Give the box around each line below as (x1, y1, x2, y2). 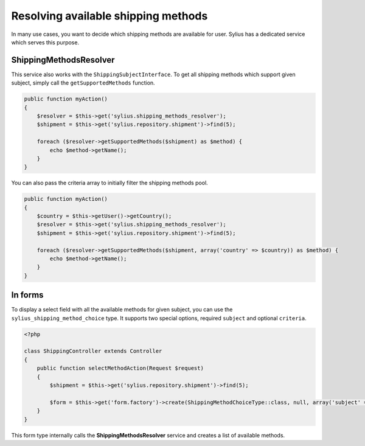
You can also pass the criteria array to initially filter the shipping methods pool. (11, 179, 208, 187)
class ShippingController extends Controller (24, 347, 162, 355)
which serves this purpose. (11, 38, 79, 46)
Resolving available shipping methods (11, 9, 208, 23)
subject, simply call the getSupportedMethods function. (11, 79, 155, 86)
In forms (11, 290, 44, 301)
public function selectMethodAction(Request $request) (36, 365, 204, 372)
